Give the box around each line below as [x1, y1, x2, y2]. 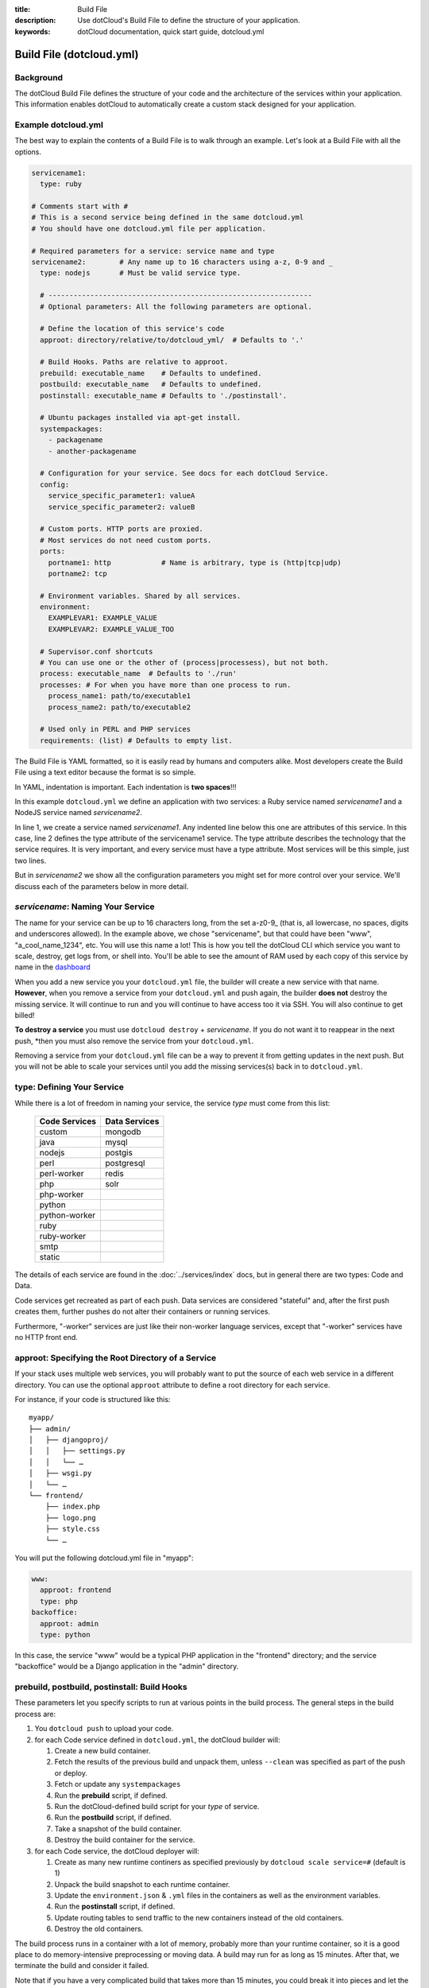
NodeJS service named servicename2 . [14, 808, 143, 817]
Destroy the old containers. [54, 1924, 144, 1934]
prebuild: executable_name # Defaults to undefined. [40, 368, 262, 378]
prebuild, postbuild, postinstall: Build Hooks [14, 1682, 187, 1693]
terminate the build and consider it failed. [14, 1961, 149, 1971]
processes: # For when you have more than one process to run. [40, 680, 292, 689]
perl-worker [39, 1168, 84, 1179]
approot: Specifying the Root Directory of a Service [14, 1352, 217, 1363]
